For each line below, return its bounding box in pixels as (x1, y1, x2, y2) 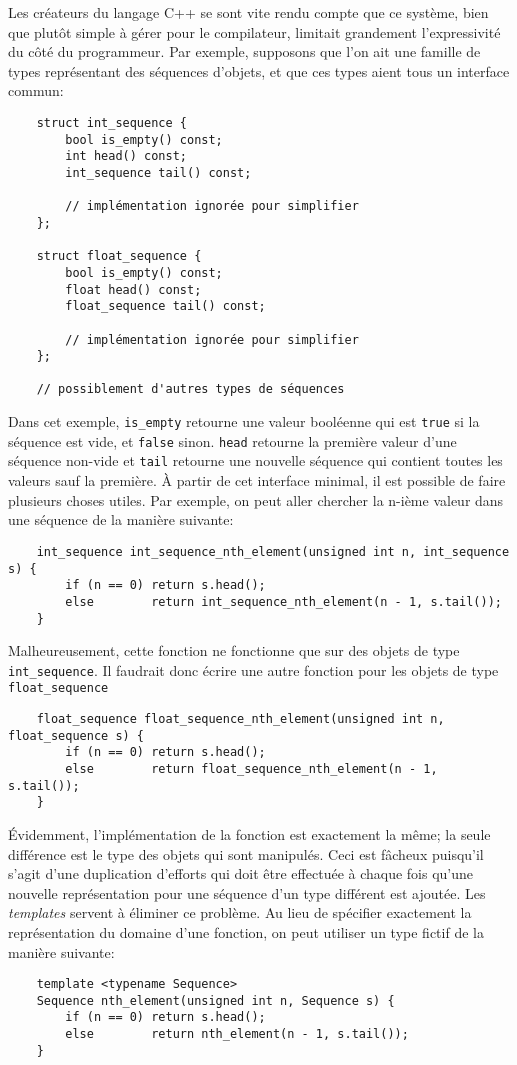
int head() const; (65, 149, 187, 164)
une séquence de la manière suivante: (8, 509, 234, 530)
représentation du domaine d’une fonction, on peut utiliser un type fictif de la (8, 921, 484, 942)
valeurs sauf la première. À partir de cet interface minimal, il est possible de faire (8, 470, 506, 491)
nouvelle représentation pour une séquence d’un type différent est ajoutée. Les (8, 882, 486, 903)
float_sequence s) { (8, 728, 145, 743)
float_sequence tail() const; (65, 299, 266, 314)
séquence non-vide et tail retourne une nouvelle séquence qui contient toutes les (8, 450, 503, 471)
